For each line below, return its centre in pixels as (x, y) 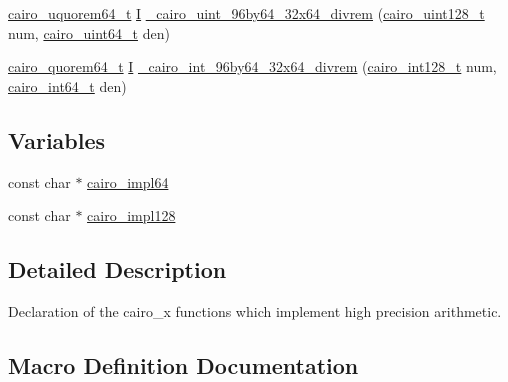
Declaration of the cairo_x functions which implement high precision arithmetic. (255, 310)
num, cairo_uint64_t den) (89, 32)
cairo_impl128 (131, 215)
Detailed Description (117, 269)
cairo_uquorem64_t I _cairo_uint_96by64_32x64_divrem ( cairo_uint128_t (246, 13)
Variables (57, 139)
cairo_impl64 (128, 181)
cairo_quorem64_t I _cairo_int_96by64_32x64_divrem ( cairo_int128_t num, (252, 66)
